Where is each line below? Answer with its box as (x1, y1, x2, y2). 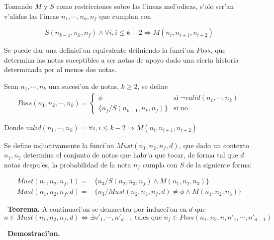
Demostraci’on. (7, 228, 60, 239)
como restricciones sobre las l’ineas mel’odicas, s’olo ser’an (56, 1, 234, 11)
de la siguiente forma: (186, 159, 252, 169)
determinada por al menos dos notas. (4, 64, 117, 75)
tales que (135, 214, 162, 222)
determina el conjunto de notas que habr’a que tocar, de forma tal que (23, 150, 238, 160)
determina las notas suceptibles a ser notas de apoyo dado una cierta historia (4, 54, 239, 65)
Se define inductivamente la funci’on (4, 140, 114, 150)
